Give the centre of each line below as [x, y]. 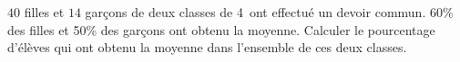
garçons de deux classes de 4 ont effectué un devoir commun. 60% [269, 12]
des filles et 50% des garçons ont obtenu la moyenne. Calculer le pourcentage [221, 29]
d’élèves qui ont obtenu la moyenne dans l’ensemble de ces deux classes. [207, 47]
